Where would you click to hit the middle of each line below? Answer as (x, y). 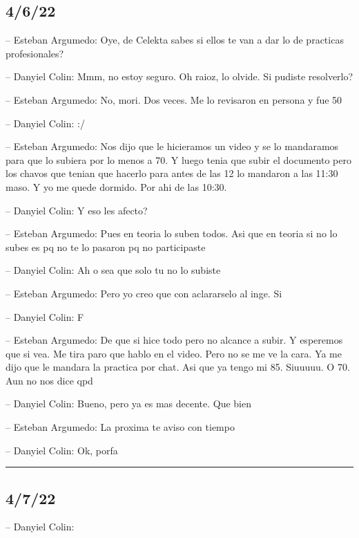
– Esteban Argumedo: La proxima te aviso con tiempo (120, 427)
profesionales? (35, 53)
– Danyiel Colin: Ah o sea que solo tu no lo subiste (113, 270)
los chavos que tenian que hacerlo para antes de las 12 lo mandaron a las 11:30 (172, 173)
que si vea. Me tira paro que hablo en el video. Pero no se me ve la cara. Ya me (174, 353)
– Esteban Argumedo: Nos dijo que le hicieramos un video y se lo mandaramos (172, 146)
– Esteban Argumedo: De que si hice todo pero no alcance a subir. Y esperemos (174, 340)
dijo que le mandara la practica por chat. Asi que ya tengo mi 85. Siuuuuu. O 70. (178, 367)
